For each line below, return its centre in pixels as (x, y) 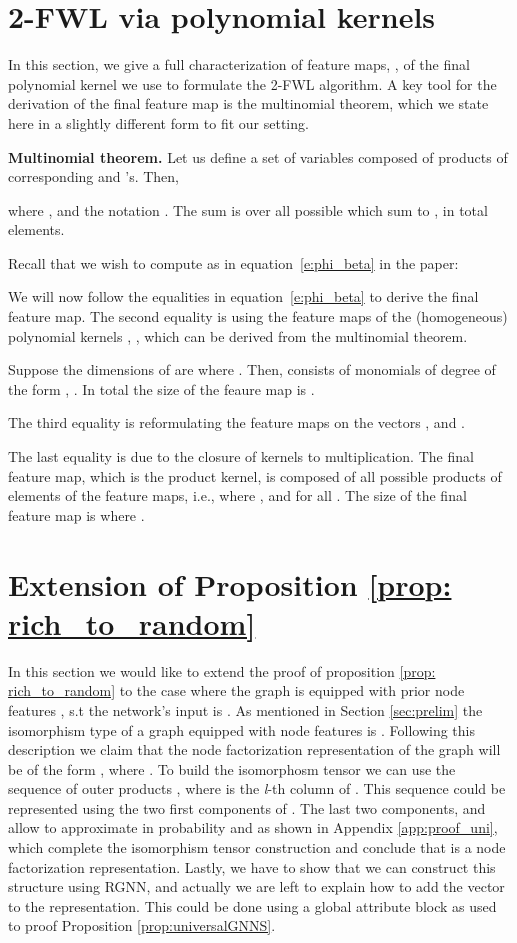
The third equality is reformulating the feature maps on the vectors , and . (236, 422)
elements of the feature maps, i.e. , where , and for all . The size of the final (237, 495)
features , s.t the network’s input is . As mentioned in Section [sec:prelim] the (245, 709)
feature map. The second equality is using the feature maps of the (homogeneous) (258, 316)
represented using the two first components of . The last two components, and (247, 807)
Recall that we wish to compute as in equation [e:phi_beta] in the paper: (233, 262)
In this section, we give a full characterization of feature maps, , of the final (239, 64)
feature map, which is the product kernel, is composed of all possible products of (255, 475)
